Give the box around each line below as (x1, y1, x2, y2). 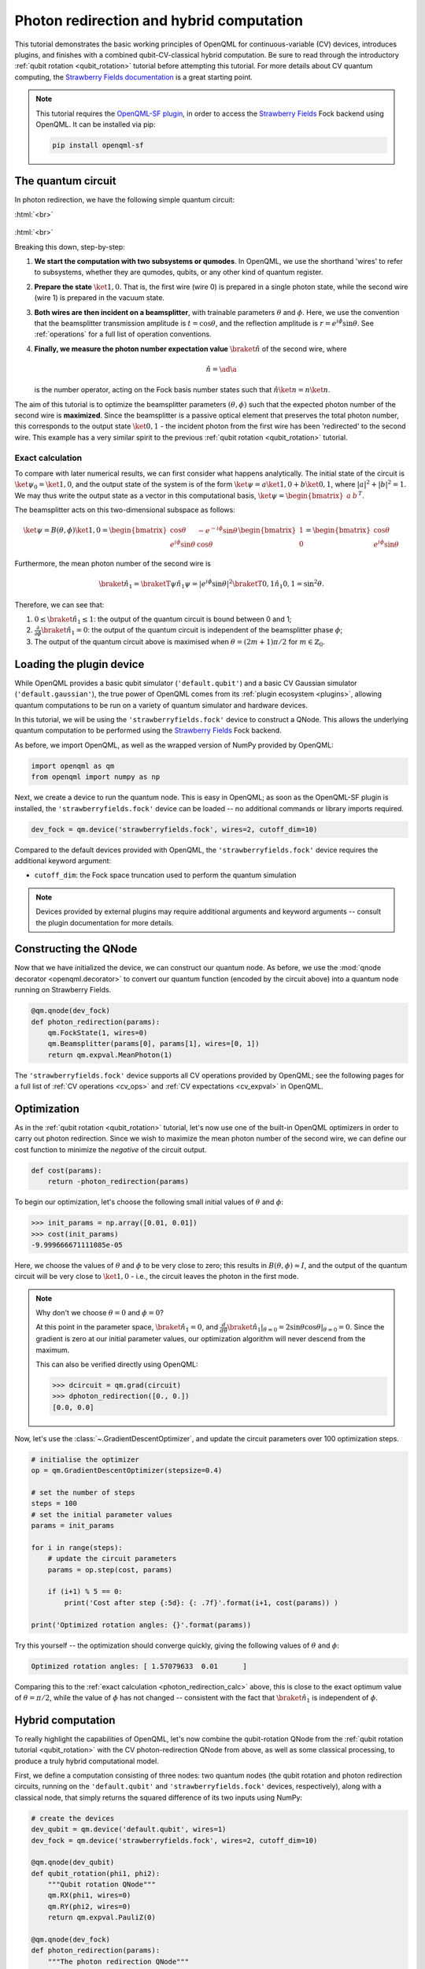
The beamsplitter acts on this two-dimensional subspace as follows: (14, 505, 235, 515)
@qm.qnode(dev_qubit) (31, 1858, 115, 1867)
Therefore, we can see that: (14, 599, 105, 610)
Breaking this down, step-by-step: (14, 242, 125, 251)
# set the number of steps (31, 1488, 135, 1496)
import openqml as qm (31, 761, 115, 770)
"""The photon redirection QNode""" (47, 1957, 189, 1966)
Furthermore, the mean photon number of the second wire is (14, 558, 212, 568)
